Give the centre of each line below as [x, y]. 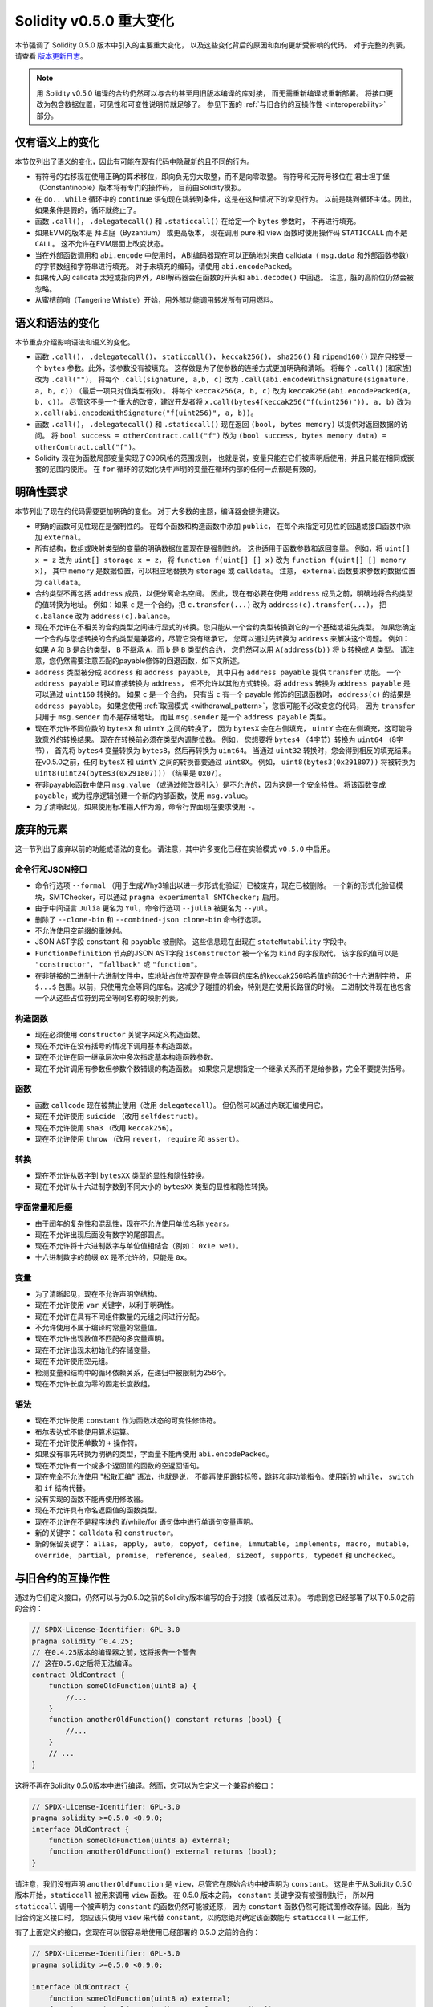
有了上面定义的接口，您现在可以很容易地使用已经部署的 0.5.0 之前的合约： [138, 1932]
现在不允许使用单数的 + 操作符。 [88, 1443]
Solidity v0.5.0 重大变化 [95, 21]
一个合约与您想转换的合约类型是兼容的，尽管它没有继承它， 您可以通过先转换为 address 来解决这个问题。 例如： [222, 638]
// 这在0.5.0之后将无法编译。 [84, 1663]
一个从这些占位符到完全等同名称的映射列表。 [109, 998]
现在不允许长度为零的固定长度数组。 [95, 1384]
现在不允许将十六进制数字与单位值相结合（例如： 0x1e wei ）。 [139, 1246]
